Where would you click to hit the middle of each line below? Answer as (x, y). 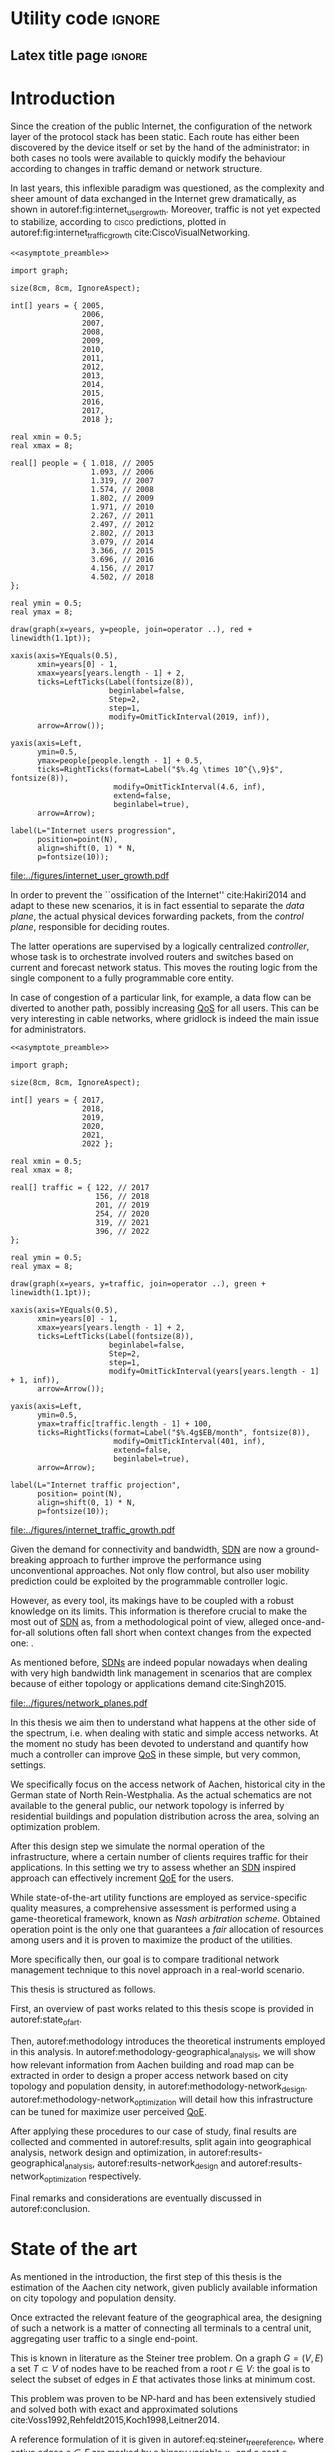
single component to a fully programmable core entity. (122, 978)
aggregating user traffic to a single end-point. (104, 2338)
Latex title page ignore (79, 55)
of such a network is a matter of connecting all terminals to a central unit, (161, 2328)
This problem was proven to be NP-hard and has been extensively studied (163, 2398)
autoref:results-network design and (167, 2164)
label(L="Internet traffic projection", (96, 1485)
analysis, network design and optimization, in (103, 2153)
